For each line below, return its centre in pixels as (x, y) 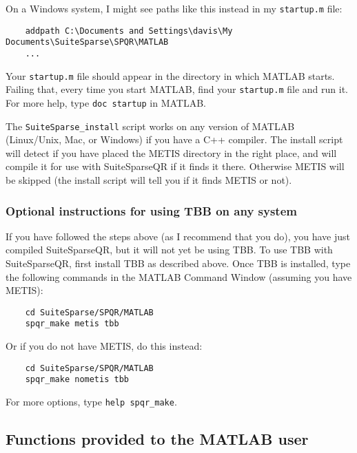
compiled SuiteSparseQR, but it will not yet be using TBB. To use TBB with (169, 250)
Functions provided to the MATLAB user (157, 439)
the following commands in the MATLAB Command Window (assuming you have (179, 276)
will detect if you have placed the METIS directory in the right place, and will (171, 152)
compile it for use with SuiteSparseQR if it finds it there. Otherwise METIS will (175, 166)
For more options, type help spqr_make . (91, 402)
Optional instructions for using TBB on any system (151, 210)
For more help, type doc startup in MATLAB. (106, 102)
